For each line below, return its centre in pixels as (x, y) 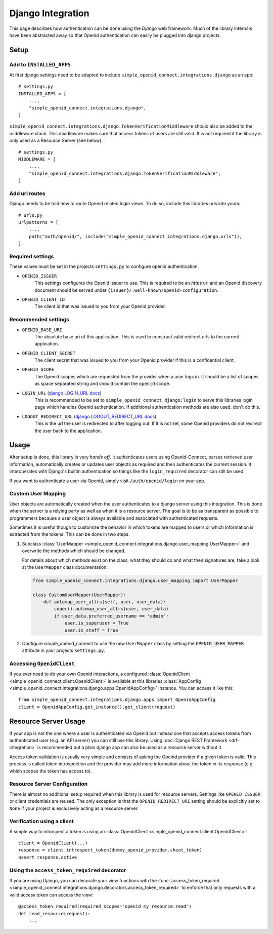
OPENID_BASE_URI (42, 330)
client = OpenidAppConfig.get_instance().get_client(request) (97, 707)
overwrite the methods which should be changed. (74, 551)
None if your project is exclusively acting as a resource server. (74, 808)
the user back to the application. (68, 431)
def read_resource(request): (54, 913)
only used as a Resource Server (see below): (56, 141)
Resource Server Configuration (49, 784)
